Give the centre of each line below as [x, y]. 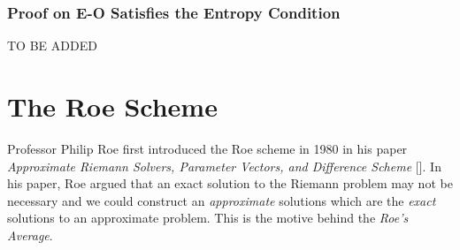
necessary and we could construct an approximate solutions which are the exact [222, 200]
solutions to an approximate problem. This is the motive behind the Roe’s [208, 218]
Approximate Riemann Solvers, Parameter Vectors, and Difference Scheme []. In [224, 166]
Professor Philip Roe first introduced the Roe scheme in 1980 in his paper [207, 148]
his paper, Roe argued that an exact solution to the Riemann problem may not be [230, 183]
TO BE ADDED [52, 45]
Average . [30, 235]
